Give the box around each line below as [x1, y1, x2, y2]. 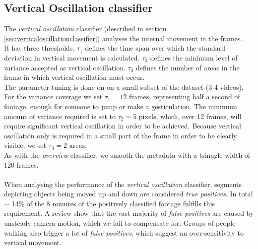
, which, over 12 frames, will [156, 111, 242, 121]
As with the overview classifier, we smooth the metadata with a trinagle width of [4, 149, 251, 160]
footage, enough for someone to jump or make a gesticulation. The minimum [4, 101, 237, 111]
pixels [138, 113, 156, 121]
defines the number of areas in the [135, 62, 240, 72]
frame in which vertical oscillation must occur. [4, 72, 145, 82]
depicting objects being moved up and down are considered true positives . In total [4, 188, 253, 199]
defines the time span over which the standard [85, 43, 226, 53]
